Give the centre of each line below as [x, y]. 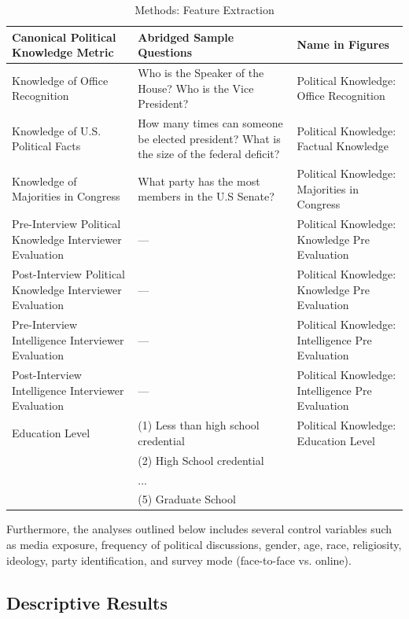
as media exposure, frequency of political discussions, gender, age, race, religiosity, [204, 545]
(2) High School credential [201, 460]
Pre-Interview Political [66, 224]
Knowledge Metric [63, 52]
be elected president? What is [209, 138]
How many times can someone [210, 123]
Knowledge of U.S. [57, 130]
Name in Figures [343, 44]
